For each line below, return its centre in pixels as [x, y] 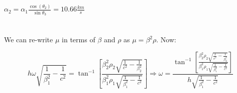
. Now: [166, 40]
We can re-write [29, 40]
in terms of [79, 40]
